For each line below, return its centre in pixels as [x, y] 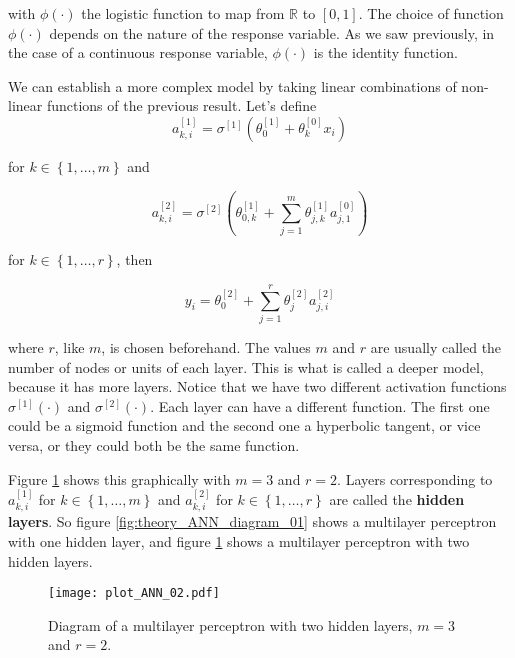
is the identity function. [385, 52]
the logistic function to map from [183, 13]
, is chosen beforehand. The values [206, 347]
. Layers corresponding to [415, 478]
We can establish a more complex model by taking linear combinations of [232, 85]
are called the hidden [397, 498]
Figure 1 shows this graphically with [119, 478]
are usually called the [436, 347]
